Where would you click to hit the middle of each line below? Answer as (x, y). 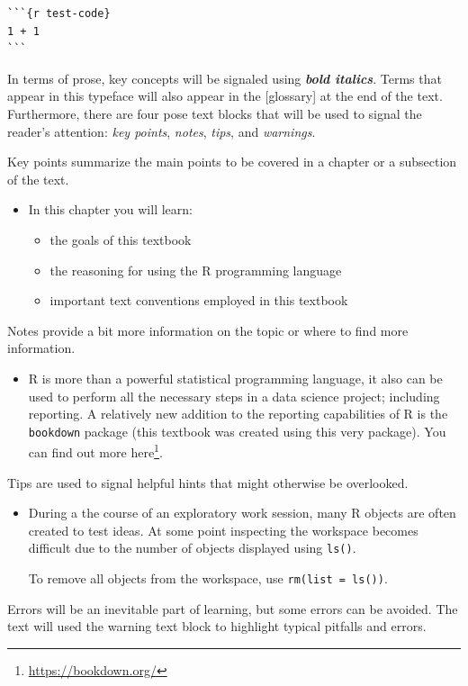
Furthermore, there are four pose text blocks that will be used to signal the (215, 113)
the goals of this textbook (121, 239)
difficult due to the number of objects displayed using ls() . (192, 548)
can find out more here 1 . (95, 451)
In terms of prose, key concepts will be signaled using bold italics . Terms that (225, 78)
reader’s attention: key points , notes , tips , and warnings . (162, 131)
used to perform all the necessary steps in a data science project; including (234, 396)
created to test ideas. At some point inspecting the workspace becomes (223, 530)
